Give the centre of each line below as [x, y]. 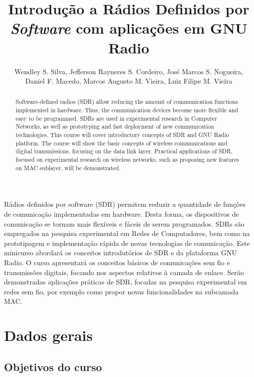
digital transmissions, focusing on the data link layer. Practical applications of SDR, [124, 151]
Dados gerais [49, 335]
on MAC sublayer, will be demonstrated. [68, 167]
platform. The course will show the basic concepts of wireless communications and [122, 143]
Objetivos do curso [53, 366]
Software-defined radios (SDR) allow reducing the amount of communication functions [127, 102]
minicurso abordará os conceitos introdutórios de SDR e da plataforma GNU [121, 253]
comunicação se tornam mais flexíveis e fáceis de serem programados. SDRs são [124, 223]
